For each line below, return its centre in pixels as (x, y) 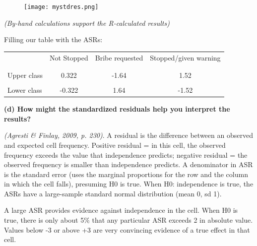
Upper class (25, 75)
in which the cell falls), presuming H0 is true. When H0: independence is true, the (129, 184)
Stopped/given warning (185, 57)
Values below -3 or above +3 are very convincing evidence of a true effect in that (127, 229)
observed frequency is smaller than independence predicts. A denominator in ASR (128, 164)
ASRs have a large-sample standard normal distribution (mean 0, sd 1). (113, 193)
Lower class (25, 90)
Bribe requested (119, 57)
